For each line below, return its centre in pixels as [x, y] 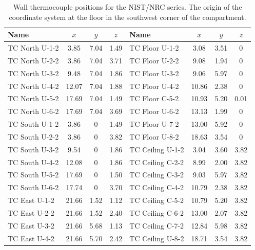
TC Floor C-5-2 [154, 98]
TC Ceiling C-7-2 [157, 225]
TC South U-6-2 [33, 187]
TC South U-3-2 [33, 149]
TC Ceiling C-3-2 [157, 175]
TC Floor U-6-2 [154, 111]
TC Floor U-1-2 [154, 48]
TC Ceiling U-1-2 [157, 149]
